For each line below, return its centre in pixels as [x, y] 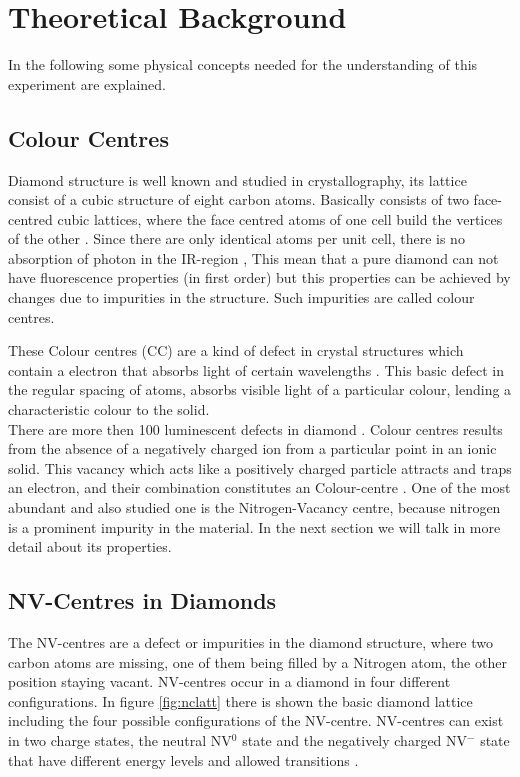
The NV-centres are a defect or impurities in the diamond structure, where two [251, 642]
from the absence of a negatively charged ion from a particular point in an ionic [252, 448]
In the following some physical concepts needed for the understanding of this [243, 64]
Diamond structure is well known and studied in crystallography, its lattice [237, 179]
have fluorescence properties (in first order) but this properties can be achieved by [259, 277]
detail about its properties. [90, 546]
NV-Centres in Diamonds [142, 600]
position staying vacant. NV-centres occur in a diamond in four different [229, 681]
